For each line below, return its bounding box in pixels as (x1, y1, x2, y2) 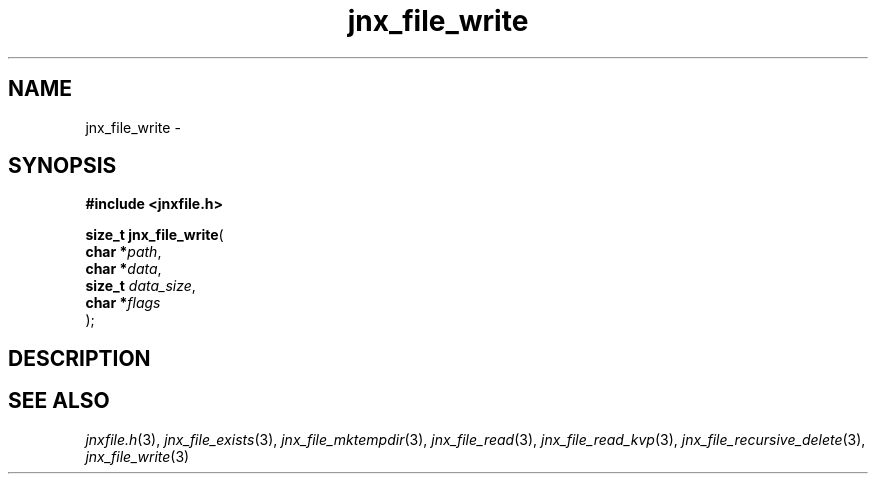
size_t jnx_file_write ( (85, 226, 224, 244)
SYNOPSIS (8, 153, 117, 179)
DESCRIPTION (8, 345, 151, 371)
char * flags (85, 294, 161, 312)
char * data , (85, 260, 162, 278)
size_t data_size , (85, 277, 196, 295)
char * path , (85, 243, 162, 261)
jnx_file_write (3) (85, 447, 190, 465)
